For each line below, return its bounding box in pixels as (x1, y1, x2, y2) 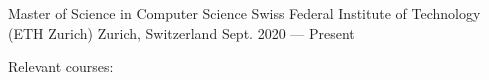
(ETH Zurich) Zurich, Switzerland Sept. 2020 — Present (8, 22, 355, 43)
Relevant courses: (8, 56, 114, 77)
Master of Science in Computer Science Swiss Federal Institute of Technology (8, 3, 481, 23)
